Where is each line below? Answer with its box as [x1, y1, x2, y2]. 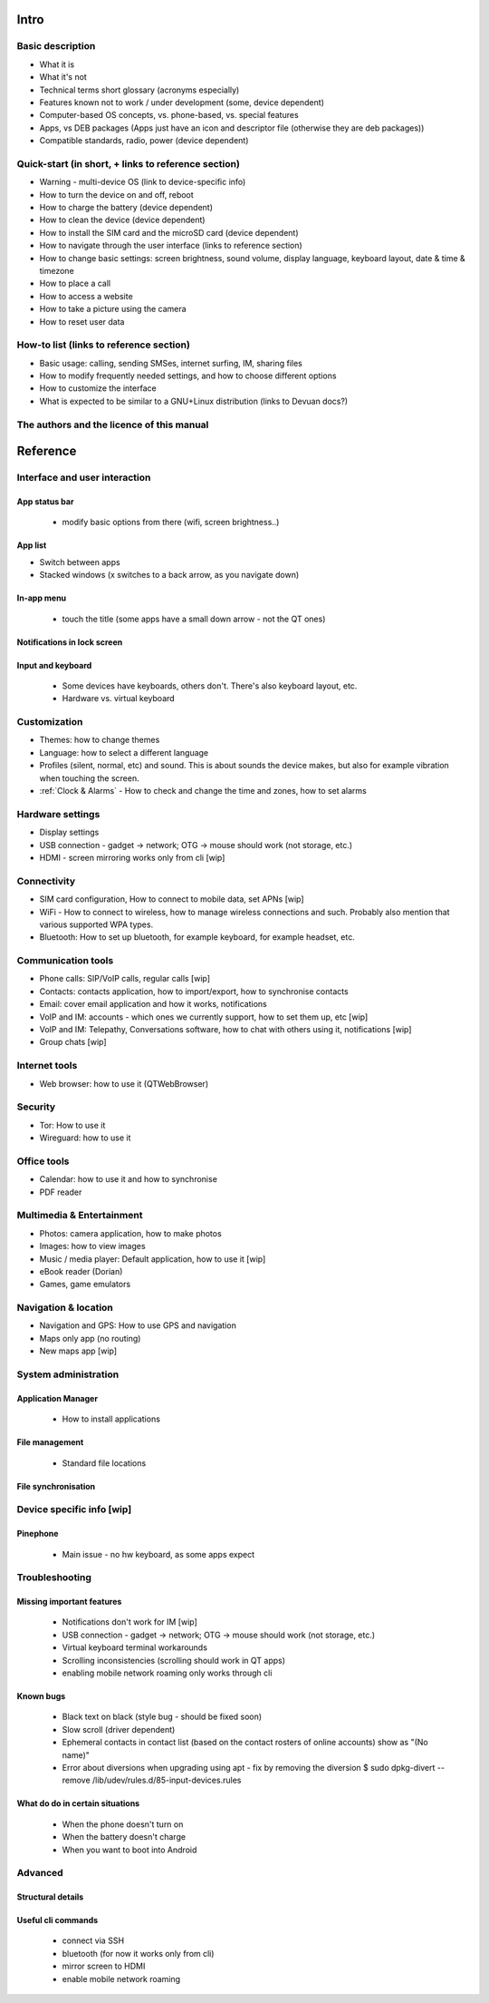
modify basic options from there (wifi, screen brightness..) [62, 517, 280, 528]
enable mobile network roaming [62, 1973, 181, 1984]
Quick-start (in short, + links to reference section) [16, 157, 240, 170]
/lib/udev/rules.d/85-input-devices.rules [91, 1774, 242, 1786]
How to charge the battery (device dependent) [39, 202, 213, 213]
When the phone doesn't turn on [62, 1819, 184, 1830]
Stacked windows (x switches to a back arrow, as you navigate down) [39, 570, 300, 581]
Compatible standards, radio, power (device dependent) [39, 135, 249, 146]
